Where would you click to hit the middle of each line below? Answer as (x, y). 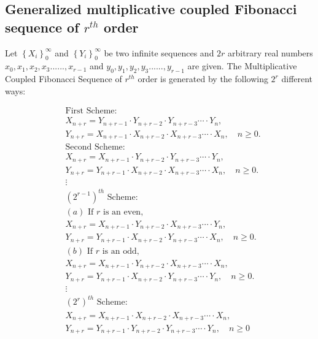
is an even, (123, 212)
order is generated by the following (203, 79)
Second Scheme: (95, 147)
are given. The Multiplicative (242, 66)
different (297, 79)
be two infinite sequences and (159, 52)
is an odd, (121, 251)
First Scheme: (91, 111)
